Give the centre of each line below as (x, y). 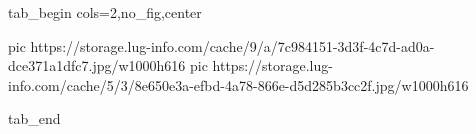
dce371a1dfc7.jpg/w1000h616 (97, 65)
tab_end (34, 118)
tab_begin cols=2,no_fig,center (105, 12)
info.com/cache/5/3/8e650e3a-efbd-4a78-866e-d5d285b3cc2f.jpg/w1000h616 (238, 84)
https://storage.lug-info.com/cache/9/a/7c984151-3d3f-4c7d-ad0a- (232, 45)
